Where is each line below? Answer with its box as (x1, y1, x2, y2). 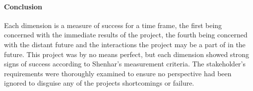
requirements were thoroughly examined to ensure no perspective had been (4, 68, 232, 78)
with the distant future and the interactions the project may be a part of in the (4, 39, 246, 49)
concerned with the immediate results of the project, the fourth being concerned (4, 30, 248, 40)
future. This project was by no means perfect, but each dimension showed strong (4, 49, 250, 59)
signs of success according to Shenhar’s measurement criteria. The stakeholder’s (4, 59, 246, 69)
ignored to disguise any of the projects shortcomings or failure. (4, 78, 194, 88)
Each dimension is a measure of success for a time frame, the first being (4, 20, 222, 30)
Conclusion (4, 1, 43, 11)
